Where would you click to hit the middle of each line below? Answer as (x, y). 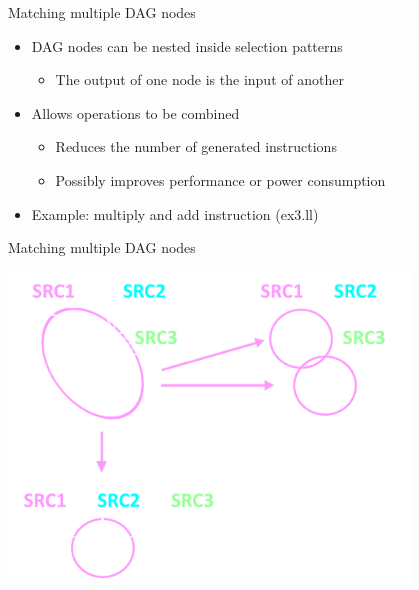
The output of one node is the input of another (199, 79)
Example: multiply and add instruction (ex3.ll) (175, 213)
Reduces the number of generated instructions (196, 146)
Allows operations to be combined (135, 112)
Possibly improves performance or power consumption (220, 179)
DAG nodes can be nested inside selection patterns (187, 45)
